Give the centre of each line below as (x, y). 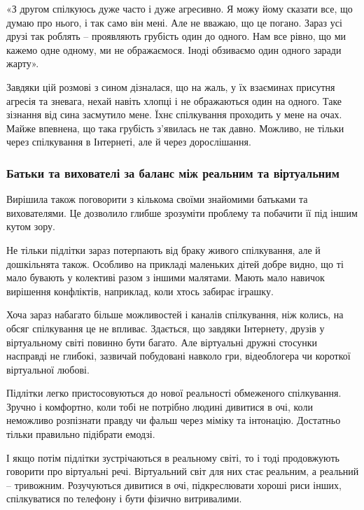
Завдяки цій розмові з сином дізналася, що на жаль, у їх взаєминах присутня (171, 86)
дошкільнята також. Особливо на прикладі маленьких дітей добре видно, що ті (175, 263)
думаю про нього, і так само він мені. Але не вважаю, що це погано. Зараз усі (174, 22)
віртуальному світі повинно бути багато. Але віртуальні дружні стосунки (162, 342)
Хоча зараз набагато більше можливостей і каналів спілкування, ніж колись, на (175, 314)
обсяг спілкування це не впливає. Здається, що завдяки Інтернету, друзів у (166, 328)
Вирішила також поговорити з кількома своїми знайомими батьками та (157, 199)
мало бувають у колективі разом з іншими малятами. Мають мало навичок (166, 277)
